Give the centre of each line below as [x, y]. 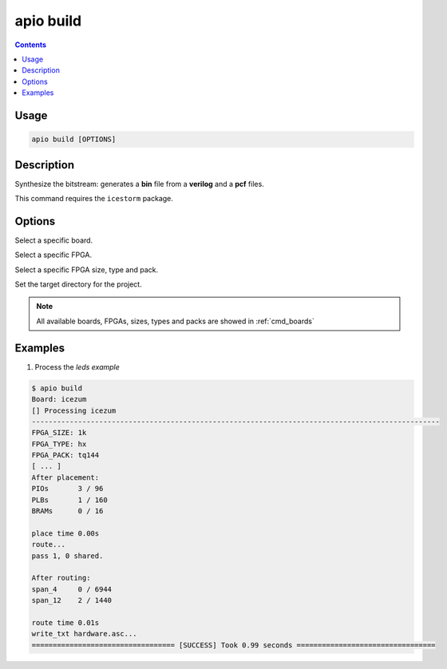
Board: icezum [59, 400]
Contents [31, 45]
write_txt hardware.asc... [84, 634]
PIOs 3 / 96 [67, 489]
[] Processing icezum [74, 410]
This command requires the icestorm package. [94, 198]
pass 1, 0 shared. [67, 556]
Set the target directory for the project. [79, 284]
